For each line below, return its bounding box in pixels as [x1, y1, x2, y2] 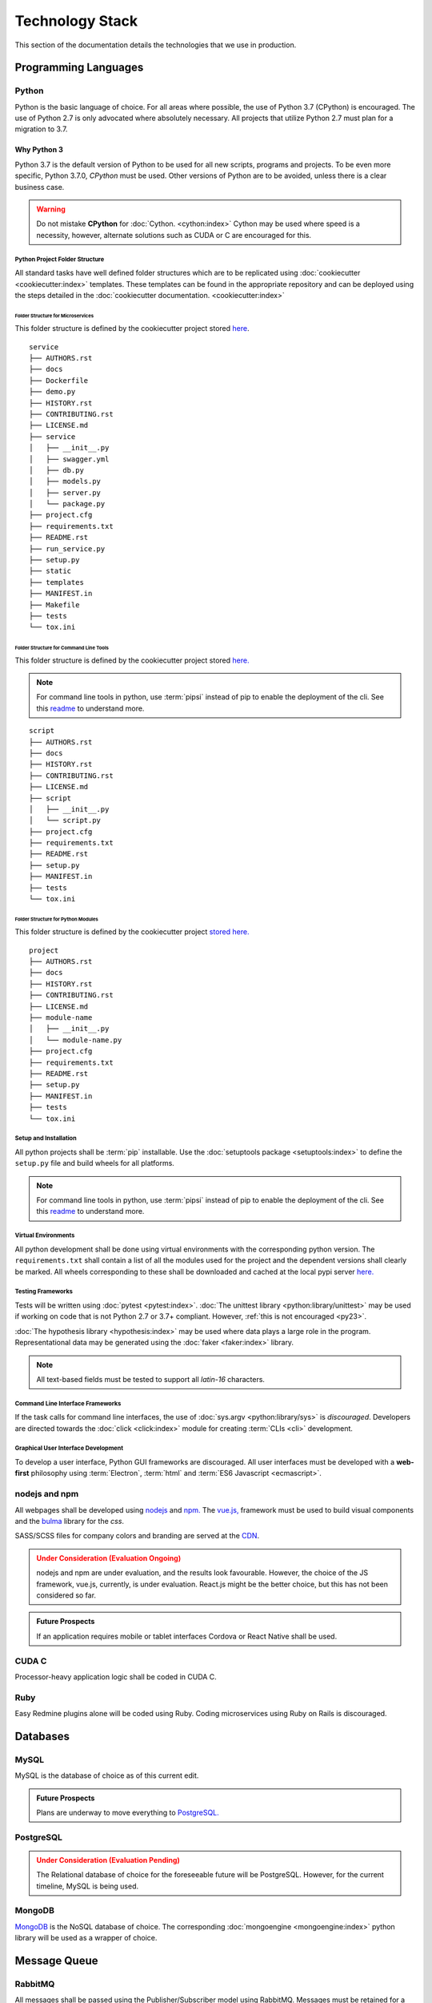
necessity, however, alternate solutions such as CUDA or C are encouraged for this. [36, 230, 312, 240]
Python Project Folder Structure [14, 255, 105, 264]
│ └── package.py [29, 499, 106, 509]
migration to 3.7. [14, 124, 68, 134]
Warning [36, 204, 66, 214]
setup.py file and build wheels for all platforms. [14, 1159, 175, 1168]
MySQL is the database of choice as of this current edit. [14, 1771, 199, 1780]
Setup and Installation [14, 1134, 77, 1143]
